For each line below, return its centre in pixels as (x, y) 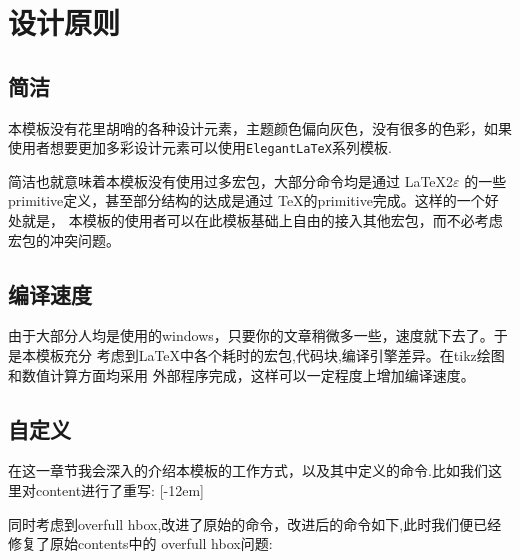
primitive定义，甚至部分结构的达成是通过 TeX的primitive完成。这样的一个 (246, 200)
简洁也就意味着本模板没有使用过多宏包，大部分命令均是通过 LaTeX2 (231, 180)
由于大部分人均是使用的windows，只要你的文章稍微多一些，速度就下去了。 (251, 335)
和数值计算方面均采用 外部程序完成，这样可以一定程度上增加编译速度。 (241, 374)
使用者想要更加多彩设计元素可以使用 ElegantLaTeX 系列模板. (200, 147)
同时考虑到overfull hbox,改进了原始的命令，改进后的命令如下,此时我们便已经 (255, 523)
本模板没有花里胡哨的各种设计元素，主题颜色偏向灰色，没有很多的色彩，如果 (260, 127)
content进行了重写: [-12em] (119, 489)
